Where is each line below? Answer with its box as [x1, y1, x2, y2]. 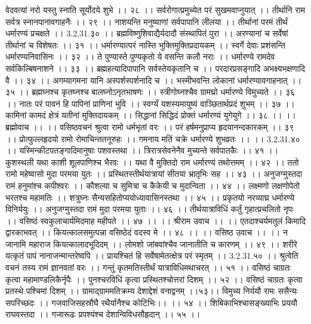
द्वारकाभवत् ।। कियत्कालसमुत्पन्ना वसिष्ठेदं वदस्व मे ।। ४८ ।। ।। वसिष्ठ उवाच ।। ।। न [5, 226, 288, 239]
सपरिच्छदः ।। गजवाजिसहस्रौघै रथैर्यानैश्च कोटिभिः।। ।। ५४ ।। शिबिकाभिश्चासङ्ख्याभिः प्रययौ [5, 296, 297, 308]
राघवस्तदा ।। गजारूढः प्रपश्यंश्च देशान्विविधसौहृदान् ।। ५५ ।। [5, 308, 201, 320]
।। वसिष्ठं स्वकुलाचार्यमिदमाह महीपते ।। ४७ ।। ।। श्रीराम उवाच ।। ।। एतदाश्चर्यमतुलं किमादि [5, 214, 306, 227]
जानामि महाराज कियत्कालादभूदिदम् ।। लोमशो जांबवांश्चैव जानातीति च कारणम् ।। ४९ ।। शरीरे [5, 237, 297, 250]
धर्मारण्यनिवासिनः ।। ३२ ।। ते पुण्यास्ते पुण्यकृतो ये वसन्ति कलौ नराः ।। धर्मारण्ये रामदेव [5, 50, 275, 63]
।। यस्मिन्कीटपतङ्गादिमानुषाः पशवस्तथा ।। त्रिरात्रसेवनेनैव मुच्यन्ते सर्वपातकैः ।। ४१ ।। [5, 144, 279, 157]
